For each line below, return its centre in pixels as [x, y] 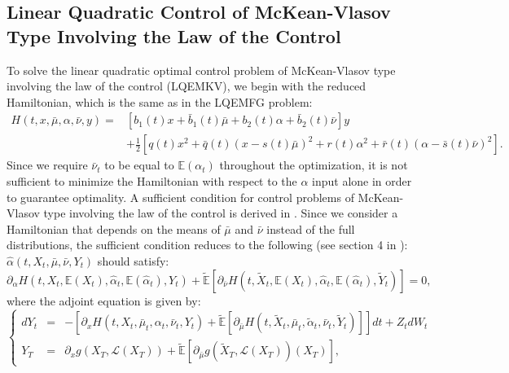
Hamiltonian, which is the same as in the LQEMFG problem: [160, 101]
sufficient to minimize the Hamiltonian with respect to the [152, 181]
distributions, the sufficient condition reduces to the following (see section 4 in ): [207, 245]
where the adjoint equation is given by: [104, 300]
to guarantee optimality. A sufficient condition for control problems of [180, 197]
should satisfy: [133, 261]
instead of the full [311, 228]
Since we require [47, 165]
